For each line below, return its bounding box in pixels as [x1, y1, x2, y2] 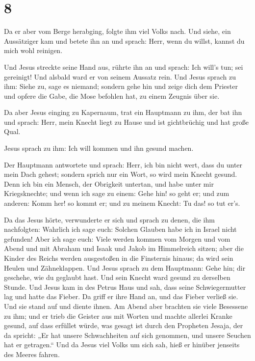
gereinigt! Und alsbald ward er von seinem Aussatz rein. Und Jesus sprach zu [4, 71, 236, 82]
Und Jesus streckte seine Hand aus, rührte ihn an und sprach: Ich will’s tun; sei [4, 61, 243, 72]
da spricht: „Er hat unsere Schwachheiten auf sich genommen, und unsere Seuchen [4, 330, 251, 340]
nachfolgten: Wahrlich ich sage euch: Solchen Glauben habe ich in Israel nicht [4, 224, 237, 234]
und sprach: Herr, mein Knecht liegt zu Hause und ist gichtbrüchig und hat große [4, 116, 249, 127]
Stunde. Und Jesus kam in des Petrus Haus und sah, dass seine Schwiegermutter [4, 281, 246, 292]
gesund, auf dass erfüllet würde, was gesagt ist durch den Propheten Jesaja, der [4, 320, 243, 331]
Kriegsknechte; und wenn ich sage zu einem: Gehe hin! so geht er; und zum [4, 188, 229, 198]
